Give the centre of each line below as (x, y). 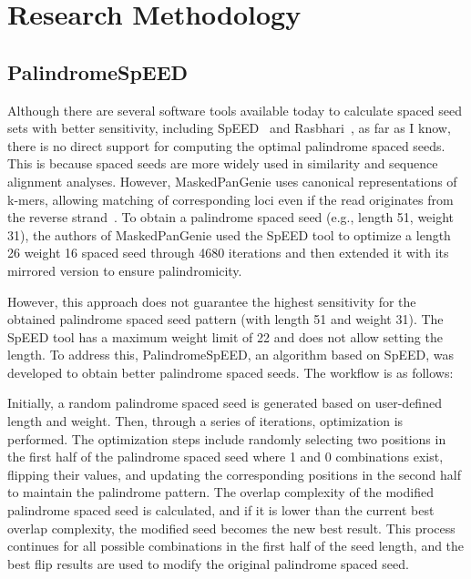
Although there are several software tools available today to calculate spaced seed (235, 110)
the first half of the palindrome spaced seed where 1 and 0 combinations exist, (225, 457)
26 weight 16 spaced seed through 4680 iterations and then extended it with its (228, 253)
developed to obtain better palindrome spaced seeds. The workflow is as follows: (230, 372)
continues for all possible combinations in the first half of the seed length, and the (236, 546)
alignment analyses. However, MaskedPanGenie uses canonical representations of (232, 181)
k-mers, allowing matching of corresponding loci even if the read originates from (230, 199)
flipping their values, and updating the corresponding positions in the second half (234, 474)
